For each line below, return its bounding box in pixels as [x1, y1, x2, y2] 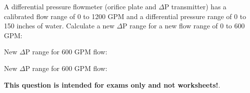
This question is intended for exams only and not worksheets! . [4, 79, 220, 90]
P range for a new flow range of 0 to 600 [123, 21, 245, 31]
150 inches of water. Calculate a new [4, 21, 115, 31]
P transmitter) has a [164, 1, 227, 11]
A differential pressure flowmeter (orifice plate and [4, 1, 157, 11]
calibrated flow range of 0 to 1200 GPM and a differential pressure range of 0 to [4, 11, 246, 21]
